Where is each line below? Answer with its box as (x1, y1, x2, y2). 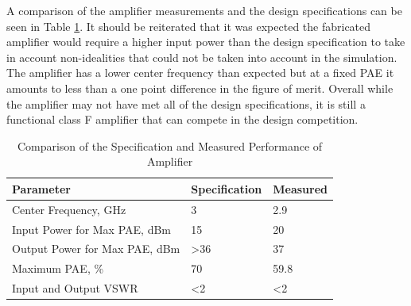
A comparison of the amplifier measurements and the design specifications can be (6, 2, 402, 18)
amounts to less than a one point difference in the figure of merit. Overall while (6, 79, 394, 96)
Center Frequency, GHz (12, 201, 126, 217)
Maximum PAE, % (12, 260, 104, 277)
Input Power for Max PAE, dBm (12, 220, 171, 237)
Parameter (12, 180, 71, 197)
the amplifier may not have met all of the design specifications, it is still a (6, 95, 366, 112)
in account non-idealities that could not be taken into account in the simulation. (6, 48, 397, 65)
